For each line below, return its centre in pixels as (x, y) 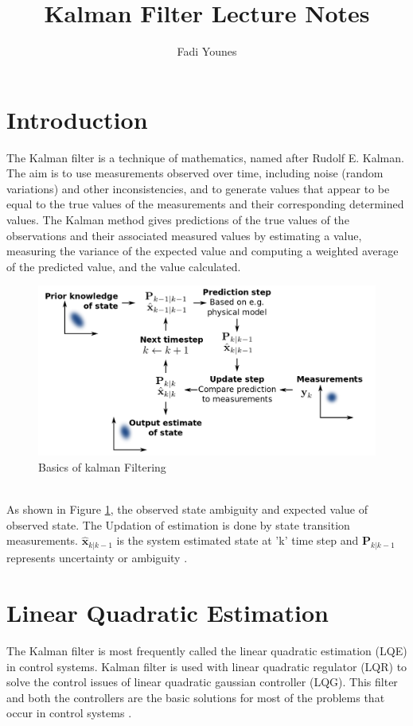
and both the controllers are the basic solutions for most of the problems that (196, 697)
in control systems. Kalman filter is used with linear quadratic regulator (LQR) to (207, 666)
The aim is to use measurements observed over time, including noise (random (195, 173)
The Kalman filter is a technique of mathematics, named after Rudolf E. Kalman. (205, 157)
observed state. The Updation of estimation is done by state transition (178, 524)
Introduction (77, 119)
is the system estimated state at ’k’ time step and (238, 540)
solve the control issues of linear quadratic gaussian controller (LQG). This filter (202, 682)
